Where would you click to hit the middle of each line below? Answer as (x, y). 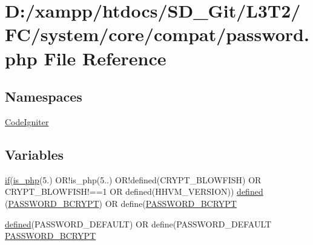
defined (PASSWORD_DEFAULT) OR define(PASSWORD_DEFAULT (138, 224)
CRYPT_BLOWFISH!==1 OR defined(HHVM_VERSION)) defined (134, 191)
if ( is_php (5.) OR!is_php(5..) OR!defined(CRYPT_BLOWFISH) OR (133, 179)
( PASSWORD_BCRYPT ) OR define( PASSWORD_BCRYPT (121, 203)
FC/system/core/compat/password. (157, 34)
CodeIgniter (27, 121)
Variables (35, 154)
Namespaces (44, 96)
